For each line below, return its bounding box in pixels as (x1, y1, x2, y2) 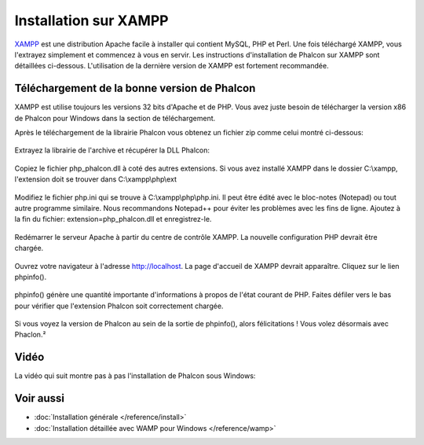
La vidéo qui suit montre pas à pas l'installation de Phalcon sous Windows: (14, 371, 256, 381)
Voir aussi (14, 392, 64, 405)
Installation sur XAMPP (14, 12, 169, 29)
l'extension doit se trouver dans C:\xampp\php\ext (14, 175, 177, 184)
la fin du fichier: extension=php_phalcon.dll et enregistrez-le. (14, 215, 212, 224)
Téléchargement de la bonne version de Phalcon (14, 82, 256, 95)
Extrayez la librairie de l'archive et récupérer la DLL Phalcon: (14, 145, 210, 155)
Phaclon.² (14, 330, 46, 340)
